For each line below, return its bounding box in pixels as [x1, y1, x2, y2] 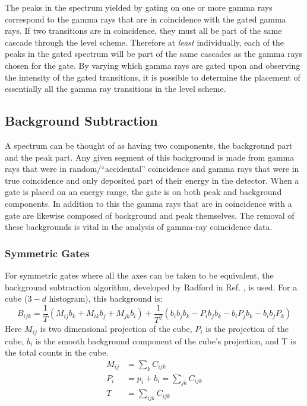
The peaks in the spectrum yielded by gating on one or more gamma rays [5, 1, 273, 13]
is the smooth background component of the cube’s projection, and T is [35, 334, 296, 347]
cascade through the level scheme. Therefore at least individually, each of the [5, 36, 284, 48]
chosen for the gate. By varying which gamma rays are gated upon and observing [5, 59, 300, 71]
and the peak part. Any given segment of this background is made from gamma [5, 151, 295, 163]
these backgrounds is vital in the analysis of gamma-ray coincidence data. [5, 220, 273, 233]
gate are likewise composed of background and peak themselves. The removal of [5, 209, 295, 221]
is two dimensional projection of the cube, [40, 322, 192, 335]
